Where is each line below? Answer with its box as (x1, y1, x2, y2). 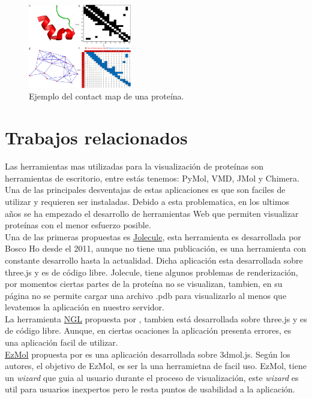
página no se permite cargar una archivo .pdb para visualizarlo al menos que (5, 289, 287, 301)
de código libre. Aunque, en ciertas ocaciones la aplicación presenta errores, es (5, 324, 292, 337)
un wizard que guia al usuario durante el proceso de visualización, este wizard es (5, 371, 299, 383)
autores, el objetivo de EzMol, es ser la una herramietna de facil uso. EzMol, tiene (5, 359, 307, 372)
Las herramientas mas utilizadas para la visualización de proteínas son (5, 160, 263, 173)
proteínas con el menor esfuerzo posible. (5, 219, 151, 231)
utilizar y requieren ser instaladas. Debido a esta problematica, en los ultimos (5, 195, 290, 207)
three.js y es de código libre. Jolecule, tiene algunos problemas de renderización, (5, 265, 298, 278)
